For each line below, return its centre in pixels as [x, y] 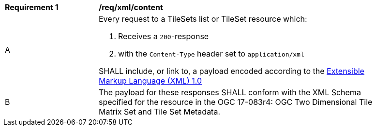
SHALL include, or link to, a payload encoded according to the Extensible [232, 71]
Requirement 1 [32, 7]
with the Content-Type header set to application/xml [211, 54]
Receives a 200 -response [164, 36]
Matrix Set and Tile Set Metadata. [160, 112]
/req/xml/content [131, 7]
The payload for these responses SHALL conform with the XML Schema [230, 92]
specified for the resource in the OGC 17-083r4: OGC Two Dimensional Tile [236, 102]
